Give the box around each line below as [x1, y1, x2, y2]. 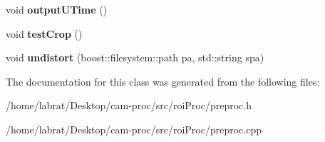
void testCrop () [6, 26, 83, 41]
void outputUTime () [6, 2, 108, 16]
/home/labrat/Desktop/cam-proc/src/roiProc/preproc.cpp [6, 121, 262, 136]
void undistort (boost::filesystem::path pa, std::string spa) [6, 50, 264, 65]
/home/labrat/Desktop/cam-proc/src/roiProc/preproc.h [6, 98, 252, 113]
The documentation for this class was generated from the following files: [6, 73, 320, 88]
